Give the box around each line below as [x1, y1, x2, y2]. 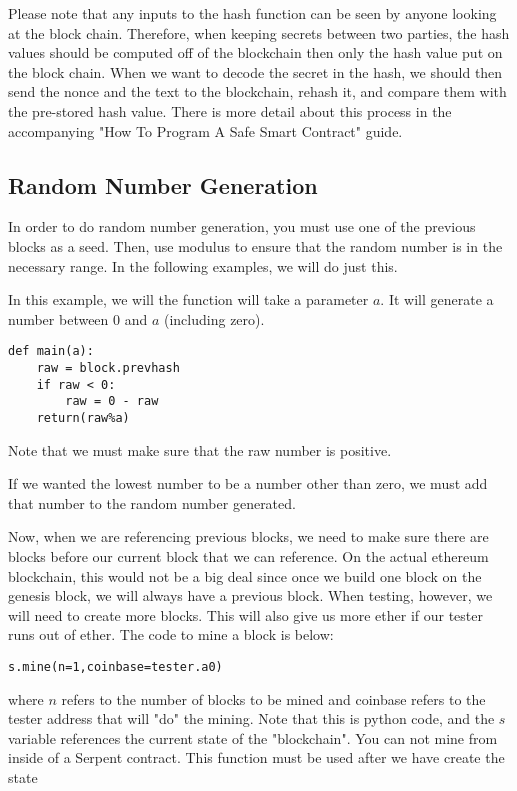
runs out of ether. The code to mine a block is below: [8, 624, 334, 645]
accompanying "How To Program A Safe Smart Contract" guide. [8, 120, 403, 141]
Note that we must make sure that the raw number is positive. [8, 439, 392, 460]
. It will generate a [380, 289, 494, 310]
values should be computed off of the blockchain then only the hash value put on [8, 42, 503, 63]
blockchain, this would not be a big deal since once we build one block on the [8, 565, 482, 586]
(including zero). [163, 308, 265, 329]
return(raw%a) [36, 410, 130, 425]
